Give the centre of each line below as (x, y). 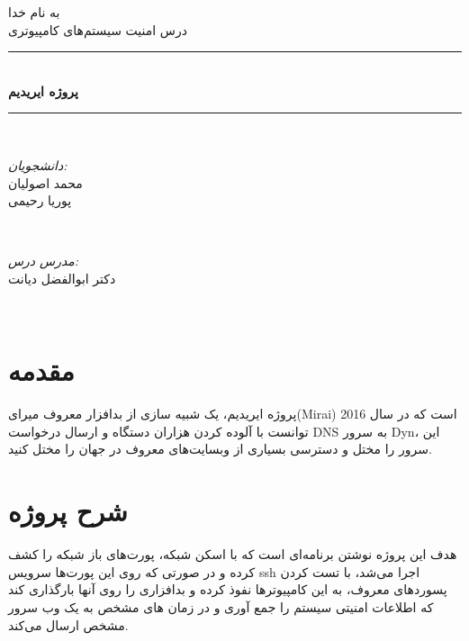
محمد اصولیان (45, 182)
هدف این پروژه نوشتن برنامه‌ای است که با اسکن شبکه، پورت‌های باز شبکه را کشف (233, 554)
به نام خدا (34, 12)
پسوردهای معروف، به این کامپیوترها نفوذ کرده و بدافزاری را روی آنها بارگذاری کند (228, 589)
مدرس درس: (44, 261)
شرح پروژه (68, 511)
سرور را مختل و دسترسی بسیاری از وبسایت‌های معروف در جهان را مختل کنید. (220, 449)
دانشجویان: (38, 164)
